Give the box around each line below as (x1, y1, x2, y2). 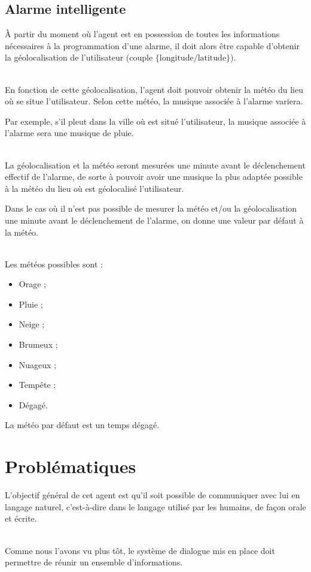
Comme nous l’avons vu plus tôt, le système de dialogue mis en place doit (5, 544, 275, 556)
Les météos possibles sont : (5, 257, 103, 270)
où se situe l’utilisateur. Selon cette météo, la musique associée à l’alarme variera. (5, 95, 303, 107)
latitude (197, 54, 227, 63)
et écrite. (5, 512, 37, 525)
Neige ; (19, 318, 45, 330)
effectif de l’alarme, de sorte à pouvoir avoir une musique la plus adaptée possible (5, 170, 303, 183)
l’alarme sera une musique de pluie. (5, 127, 134, 139)
